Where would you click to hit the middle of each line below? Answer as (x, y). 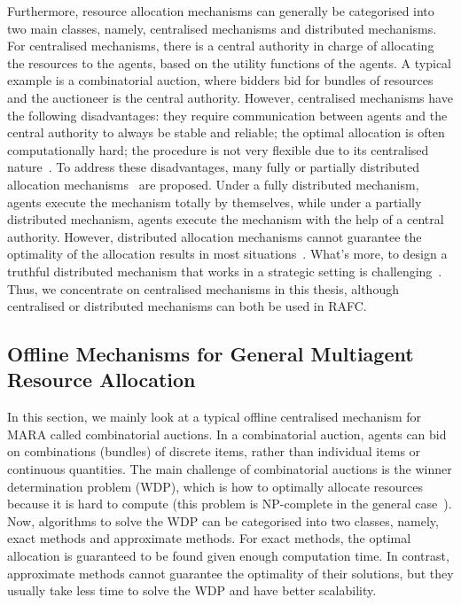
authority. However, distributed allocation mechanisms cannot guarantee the (215, 236)
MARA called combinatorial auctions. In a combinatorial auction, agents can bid (227, 434)
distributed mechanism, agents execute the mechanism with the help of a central (226, 219)
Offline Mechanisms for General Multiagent (211, 354)
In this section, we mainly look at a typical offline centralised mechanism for (215, 417)
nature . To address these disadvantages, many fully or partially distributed (214, 167)
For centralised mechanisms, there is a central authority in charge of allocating (221, 46)
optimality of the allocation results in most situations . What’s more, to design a (227, 254)
